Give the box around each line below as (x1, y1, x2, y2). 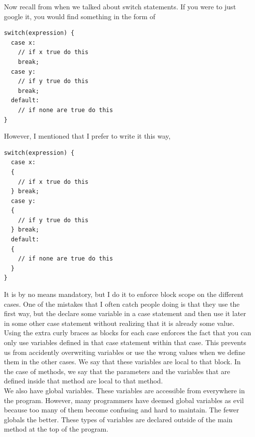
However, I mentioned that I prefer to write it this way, (4, 131, 170, 141)
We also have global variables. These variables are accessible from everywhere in (4, 385, 245, 395)
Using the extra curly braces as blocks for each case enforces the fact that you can (4, 327, 252, 338)
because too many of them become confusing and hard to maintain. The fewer (4, 405, 239, 415)
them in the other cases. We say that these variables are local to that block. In (4, 356, 241, 367)
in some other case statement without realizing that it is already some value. (4, 318, 235, 328)
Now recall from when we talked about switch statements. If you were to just (4, 1, 236, 11)
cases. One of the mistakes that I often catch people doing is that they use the (4, 298, 240, 309)
